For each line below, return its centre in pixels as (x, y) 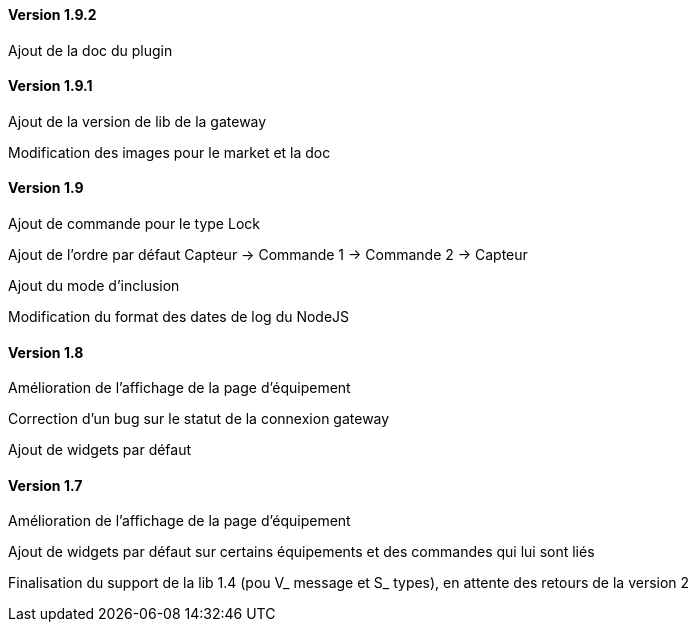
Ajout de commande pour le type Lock (134, 224)
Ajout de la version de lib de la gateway (137, 121)
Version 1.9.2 (52, 14)
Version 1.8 (46, 352)
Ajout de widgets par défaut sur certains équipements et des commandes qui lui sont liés (301, 552)
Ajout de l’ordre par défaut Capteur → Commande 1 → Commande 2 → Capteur (268, 255)
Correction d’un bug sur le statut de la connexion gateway (199, 419)
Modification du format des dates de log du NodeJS (179, 317)
